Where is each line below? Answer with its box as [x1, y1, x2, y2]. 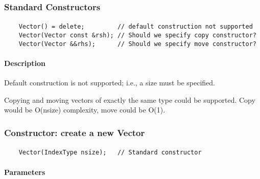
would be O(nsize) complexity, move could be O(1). [4, 104, 166, 115]
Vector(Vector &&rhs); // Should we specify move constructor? [18, 40, 256, 48]
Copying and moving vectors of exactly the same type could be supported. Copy [4, 94, 255, 105]
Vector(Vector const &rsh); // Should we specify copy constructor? [18, 32, 256, 39]
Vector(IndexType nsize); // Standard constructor [18, 149, 202, 156]
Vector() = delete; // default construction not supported [18, 23, 253, 31]
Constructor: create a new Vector [4, 126, 145, 139]
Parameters [4, 166, 45, 177]
